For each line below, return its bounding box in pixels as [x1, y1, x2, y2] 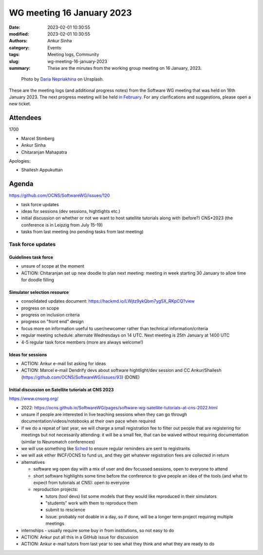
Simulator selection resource [9, 289, 69, 295]
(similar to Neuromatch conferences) [21, 439, 95, 444]
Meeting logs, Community [47, 52, 99, 57]
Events [47, 44, 61, 51]
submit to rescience [45, 507, 85, 513]
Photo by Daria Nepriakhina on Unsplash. [21, 76, 104, 82]
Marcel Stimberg [21, 135, 55, 141]
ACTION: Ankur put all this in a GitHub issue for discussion [21, 534, 139, 540]
